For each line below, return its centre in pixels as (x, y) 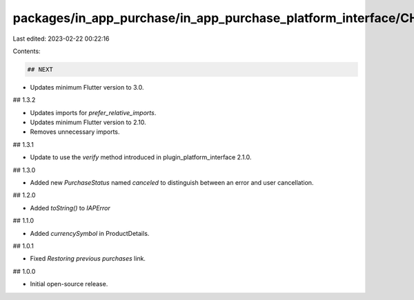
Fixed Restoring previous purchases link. (88, 259)
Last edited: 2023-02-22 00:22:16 (61, 39)
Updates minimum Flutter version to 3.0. (87, 87)
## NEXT (40, 69)
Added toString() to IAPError (70, 208)
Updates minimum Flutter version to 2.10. (88, 122)
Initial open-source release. (69, 284)
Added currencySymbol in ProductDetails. (90, 233)
